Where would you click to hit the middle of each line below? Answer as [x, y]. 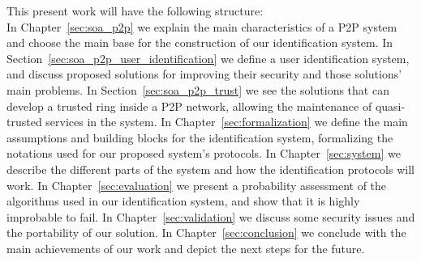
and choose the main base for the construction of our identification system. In [200, 42]
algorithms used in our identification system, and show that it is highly [183, 201]
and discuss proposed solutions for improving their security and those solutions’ [204, 74]
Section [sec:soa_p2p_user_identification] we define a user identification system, [208, 58]
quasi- [390, 106]
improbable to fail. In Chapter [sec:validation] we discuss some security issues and [211, 216]
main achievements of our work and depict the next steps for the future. [186, 248]
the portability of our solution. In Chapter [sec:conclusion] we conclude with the [206, 232]
